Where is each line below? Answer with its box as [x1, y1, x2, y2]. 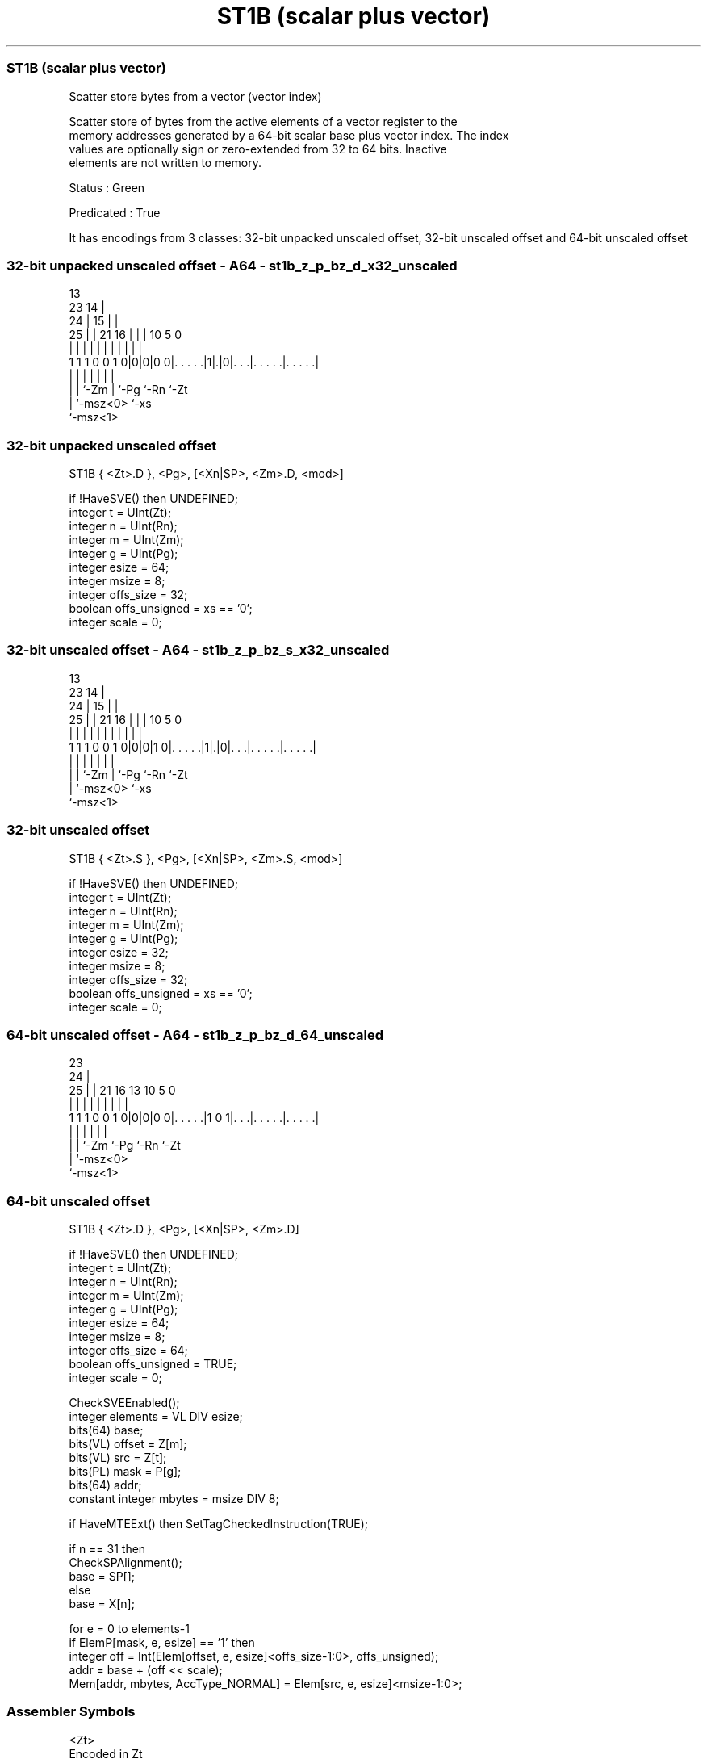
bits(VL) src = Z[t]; [69, 1451, 167, 1464]
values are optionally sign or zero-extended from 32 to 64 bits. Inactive [69, 141, 447, 156]
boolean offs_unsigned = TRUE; [69, 1357, 237, 1371]
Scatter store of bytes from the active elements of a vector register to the [69, 114, 458, 128]
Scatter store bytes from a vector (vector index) [69, 89, 322, 103]
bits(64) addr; [69, 1478, 142, 1492]
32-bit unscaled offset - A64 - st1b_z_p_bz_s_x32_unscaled [6, 642, 390, 659]
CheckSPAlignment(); [69, 1556, 182, 1569]
